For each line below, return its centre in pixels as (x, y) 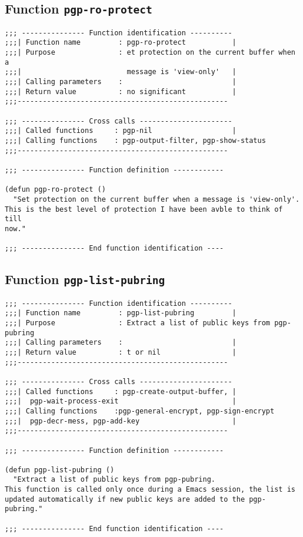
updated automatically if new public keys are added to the (125, 499)
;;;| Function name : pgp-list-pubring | (121, 313)
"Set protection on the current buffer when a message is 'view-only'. (157, 199)
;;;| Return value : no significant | (121, 91)
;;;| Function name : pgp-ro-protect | (121, 43)
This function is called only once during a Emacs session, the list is (150, 490)
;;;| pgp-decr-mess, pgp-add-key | (121, 421)
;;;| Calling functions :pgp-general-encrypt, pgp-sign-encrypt (140, 411)
